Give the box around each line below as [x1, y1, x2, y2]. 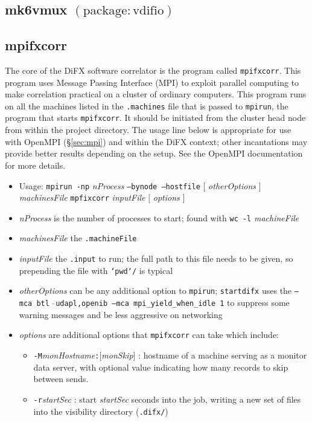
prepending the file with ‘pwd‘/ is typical [19, 264, 173, 276]
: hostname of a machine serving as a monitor [138, 349, 307, 362]
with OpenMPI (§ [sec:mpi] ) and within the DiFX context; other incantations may [5, 135, 308, 148]
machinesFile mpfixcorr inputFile [19, 191, 145, 204]
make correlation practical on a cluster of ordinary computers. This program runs [5, 88, 307, 100]
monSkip [101, 349, 133, 362]
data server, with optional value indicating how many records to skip [33, 360, 288, 373]
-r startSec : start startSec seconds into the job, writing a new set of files [33, 392, 301, 405]
